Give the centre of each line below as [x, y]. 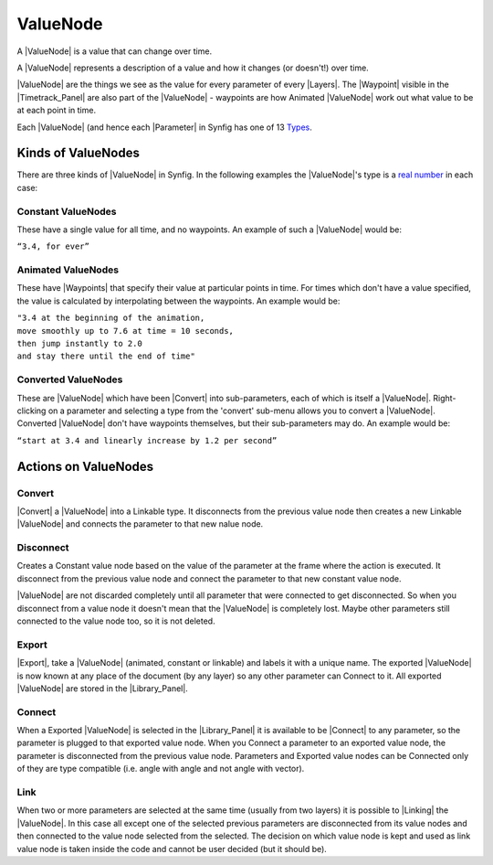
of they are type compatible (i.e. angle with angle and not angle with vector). [161, 769]
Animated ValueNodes [68, 270]
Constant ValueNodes [67, 211]
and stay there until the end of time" [106, 356]
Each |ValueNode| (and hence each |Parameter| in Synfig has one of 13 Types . [164, 127]
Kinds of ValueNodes [79, 153]
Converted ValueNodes [70, 379]
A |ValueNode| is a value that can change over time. [115, 51]
